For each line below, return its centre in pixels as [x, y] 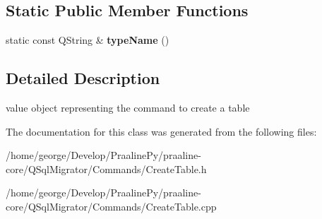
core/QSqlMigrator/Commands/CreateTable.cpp [111, 206]
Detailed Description [83, 78]
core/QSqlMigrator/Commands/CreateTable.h [106, 168]
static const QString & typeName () [88, 40]
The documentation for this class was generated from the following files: [161, 131]
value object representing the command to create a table [128, 107]
